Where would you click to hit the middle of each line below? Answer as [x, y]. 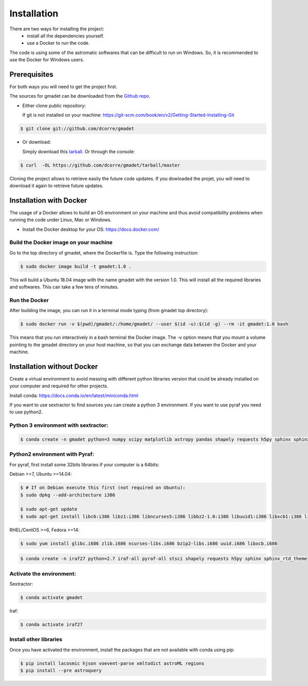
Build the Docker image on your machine [61, 243]
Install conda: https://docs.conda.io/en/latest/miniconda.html [74, 395]
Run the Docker [29, 300]
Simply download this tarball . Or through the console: [79, 151]
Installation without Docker [54, 366]
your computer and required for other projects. [59, 386]
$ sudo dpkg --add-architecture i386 [68, 495]
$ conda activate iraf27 [52, 624]
